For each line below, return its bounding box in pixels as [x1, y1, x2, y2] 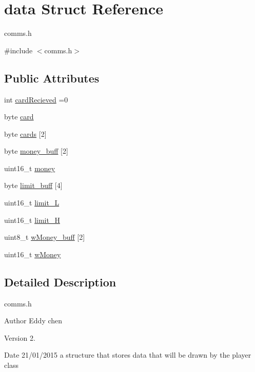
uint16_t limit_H [4, 214, 60, 225]
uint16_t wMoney [4, 249, 61, 259]
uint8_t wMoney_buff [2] [4, 232, 85, 242]
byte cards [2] [4, 128, 47, 139]
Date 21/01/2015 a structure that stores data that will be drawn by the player [4, 349, 251, 360]
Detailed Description [4, 274, 116, 290]
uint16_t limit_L [4, 197, 60, 208]
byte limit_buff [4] [4, 180, 63, 191]
